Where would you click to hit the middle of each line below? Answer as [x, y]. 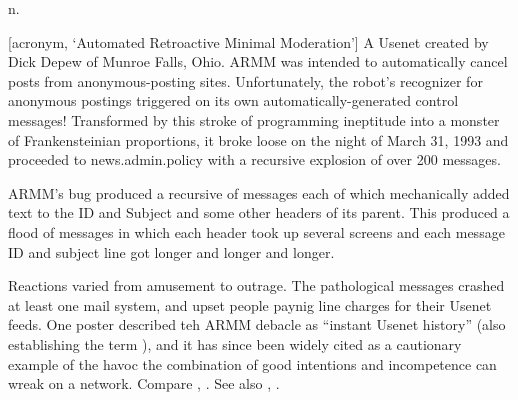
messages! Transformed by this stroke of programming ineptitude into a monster [254, 119]
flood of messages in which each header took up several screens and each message [256, 231]
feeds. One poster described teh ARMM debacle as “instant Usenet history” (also [257, 324]
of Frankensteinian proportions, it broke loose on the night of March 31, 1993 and [258, 139]
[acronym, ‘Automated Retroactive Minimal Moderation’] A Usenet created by [248, 41]
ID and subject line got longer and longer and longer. [171, 251]
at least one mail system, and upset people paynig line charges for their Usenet [250, 304]
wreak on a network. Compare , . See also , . [144, 383]
